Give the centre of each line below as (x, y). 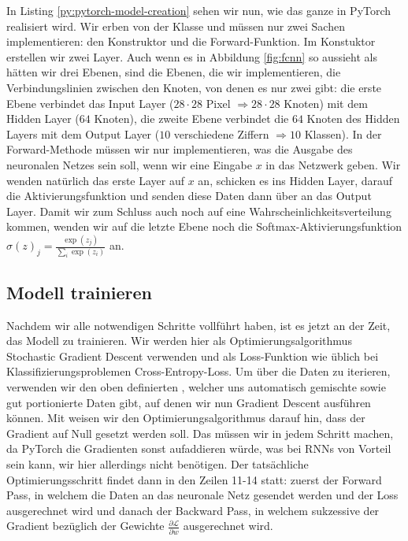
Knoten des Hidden (353, 119)
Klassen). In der (343, 133)
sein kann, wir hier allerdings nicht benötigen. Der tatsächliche (158, 464)
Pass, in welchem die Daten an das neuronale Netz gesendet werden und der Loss (202, 495)
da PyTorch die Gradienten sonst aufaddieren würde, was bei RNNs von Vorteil (199, 448)
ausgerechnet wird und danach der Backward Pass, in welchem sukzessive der (193, 510)
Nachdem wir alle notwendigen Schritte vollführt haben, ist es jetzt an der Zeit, (198, 325)
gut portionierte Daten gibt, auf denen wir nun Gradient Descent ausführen (189, 402)
